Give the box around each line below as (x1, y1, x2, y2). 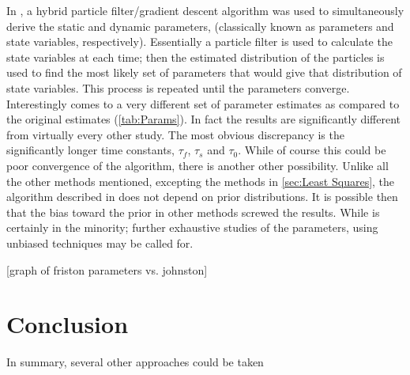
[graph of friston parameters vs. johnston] (6, 261, 208, 278)
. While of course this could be (238, 142, 386, 158)
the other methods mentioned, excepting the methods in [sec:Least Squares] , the (6, 172, 395, 189)
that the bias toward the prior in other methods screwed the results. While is (6, 203, 380, 220)
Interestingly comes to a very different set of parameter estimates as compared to (6, 95, 400, 112)
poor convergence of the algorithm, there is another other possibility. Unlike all (6, 157, 389, 173)
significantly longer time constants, (6, 142, 175, 158)
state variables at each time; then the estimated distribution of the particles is (6, 48, 385, 65)
